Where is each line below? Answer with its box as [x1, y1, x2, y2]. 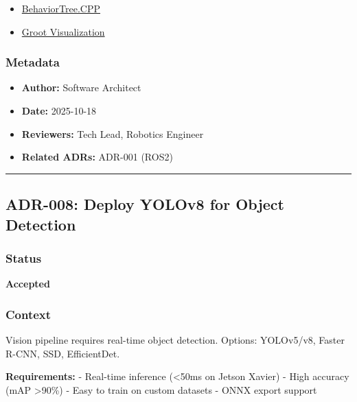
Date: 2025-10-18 [21, 104, 97, 117]
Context [5, 305, 51, 322]
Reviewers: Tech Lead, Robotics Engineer [21, 126, 204, 141]
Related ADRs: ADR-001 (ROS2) [21, 150, 173, 164]
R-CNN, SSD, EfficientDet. [5, 346, 120, 360]
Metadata [5, 54, 60, 71]
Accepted [5, 276, 50, 291]
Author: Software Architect [21, 80, 141, 95]
